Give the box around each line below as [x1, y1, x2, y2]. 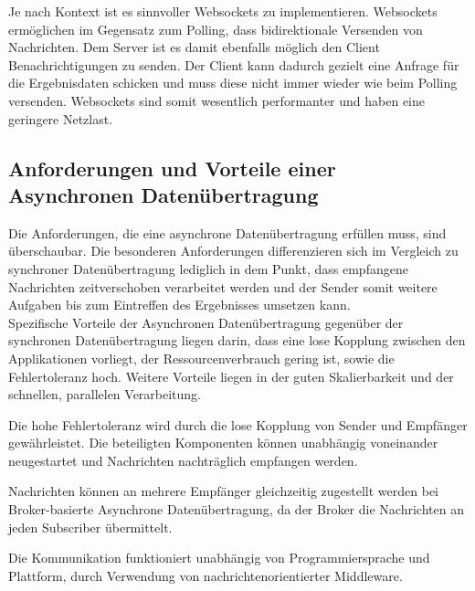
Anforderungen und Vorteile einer [8, 153, 336, 182]
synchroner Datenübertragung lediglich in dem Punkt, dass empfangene [8, 259, 408, 278]
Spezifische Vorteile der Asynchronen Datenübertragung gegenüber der [8, 312, 404, 332]
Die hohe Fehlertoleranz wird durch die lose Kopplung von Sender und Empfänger [8, 415, 468, 434]
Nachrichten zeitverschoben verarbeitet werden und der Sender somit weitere [8, 277, 438, 296]
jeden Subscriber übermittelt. [8, 517, 173, 536]
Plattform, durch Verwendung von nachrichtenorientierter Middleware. [8, 565, 403, 585]
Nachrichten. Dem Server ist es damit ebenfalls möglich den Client [8, 37, 380, 57]
